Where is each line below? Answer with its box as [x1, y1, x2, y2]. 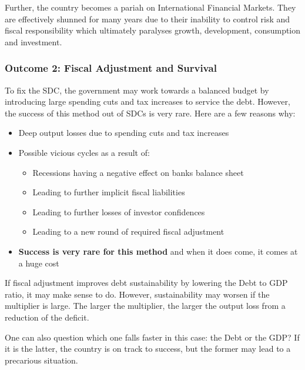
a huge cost [18, 256, 59, 269]
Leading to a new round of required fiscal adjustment [32, 225, 224, 238]
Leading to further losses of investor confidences [32, 205, 205, 218]
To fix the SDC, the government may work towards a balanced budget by [5, 84, 269, 96]
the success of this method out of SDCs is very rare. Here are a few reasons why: [5, 106, 296, 119]
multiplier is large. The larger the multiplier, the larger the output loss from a [5, 299, 286, 312]
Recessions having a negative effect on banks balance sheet [32, 166, 244, 178]
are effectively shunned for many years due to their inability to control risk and [5, 12, 290, 25]
